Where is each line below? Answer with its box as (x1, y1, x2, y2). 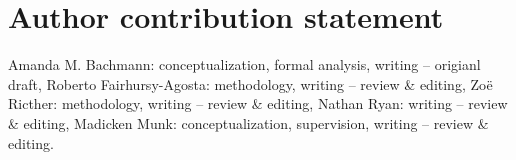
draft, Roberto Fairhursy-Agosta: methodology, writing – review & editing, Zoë (8, 73, 493, 94)
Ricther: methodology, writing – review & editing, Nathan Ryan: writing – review (8, 93, 508, 114)
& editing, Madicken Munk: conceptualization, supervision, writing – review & (8, 112, 489, 133)
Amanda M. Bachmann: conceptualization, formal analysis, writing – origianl (8, 54, 481, 75)
